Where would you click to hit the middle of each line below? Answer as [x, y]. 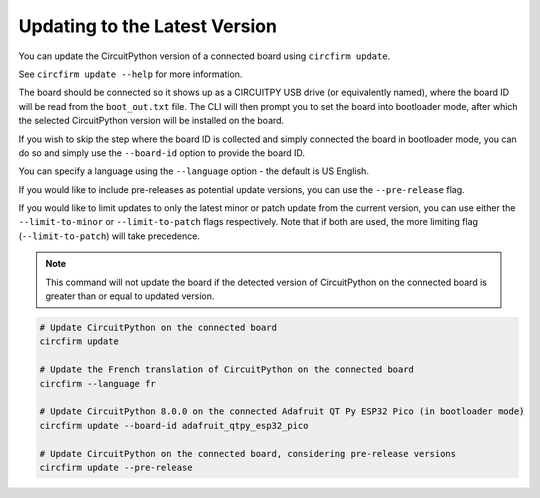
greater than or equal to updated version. [130, 296]
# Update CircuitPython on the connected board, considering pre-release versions [248, 453]
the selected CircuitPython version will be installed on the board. [151, 121]
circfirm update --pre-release [116, 467]
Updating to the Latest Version [147, 26]
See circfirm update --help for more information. [130, 74]
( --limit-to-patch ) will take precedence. [109, 236]
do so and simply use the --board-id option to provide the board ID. [161, 152]
